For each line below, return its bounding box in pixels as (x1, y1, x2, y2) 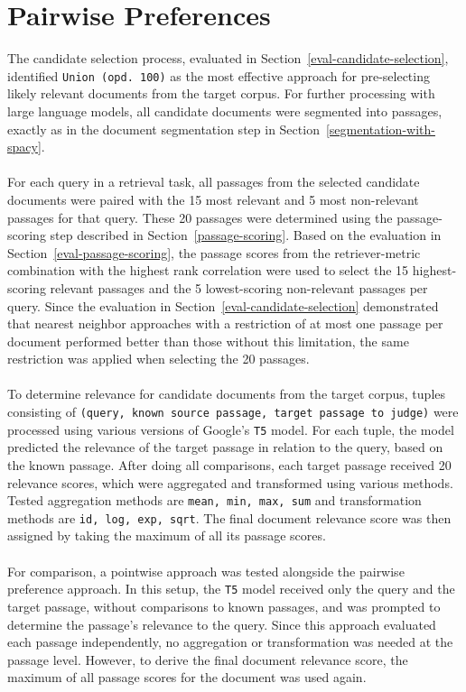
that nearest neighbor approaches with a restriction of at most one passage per (7, 314, 443, 333)
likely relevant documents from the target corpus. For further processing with (7, 84, 435, 103)
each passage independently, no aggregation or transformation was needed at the (7, 632, 453, 651)
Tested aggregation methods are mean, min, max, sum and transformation (7, 491, 422, 510)
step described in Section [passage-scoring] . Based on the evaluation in (50, 226, 442, 245)
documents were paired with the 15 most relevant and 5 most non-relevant (7, 189, 419, 208)
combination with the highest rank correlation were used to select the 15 (7, 261, 409, 280)
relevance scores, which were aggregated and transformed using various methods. (7, 473, 453, 492)
